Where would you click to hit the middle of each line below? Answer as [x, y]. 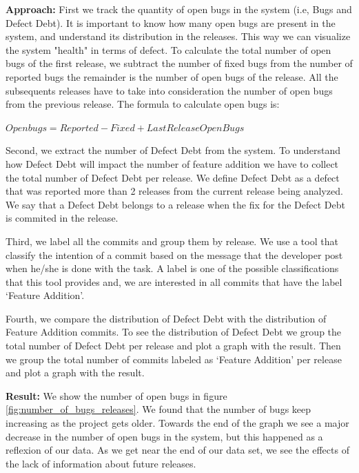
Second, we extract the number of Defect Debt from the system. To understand [173, 150]
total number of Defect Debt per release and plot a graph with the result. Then [173, 346]
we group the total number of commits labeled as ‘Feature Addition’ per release [174, 359]
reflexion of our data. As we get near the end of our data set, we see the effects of [177, 450]
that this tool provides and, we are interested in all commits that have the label [174, 281]
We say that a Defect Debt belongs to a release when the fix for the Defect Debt [175, 204]
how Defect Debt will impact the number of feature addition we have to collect [172, 163]
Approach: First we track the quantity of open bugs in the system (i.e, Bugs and [179, 9]
